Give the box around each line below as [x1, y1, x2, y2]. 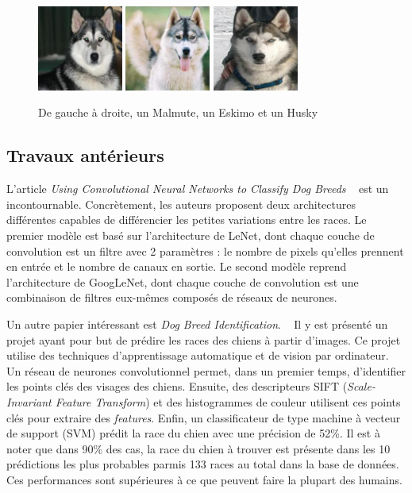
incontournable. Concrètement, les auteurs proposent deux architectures [6, 195, 356, 212]
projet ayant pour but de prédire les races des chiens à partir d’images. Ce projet [6, 331, 401, 348]
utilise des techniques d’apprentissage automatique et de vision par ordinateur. [6, 347, 389, 364]
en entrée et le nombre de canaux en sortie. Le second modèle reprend [6, 258, 347, 275]
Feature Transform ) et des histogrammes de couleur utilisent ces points [55, 393, 401, 410]
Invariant [6, 393, 52, 410]
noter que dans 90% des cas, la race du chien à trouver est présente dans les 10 [6, 440, 391, 456]
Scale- [347, 378, 375, 395]
